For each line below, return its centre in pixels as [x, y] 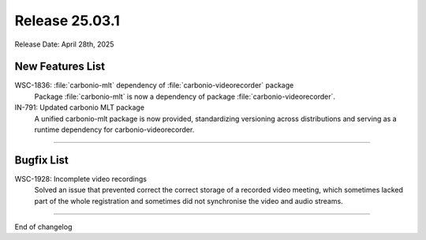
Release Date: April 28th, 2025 [64, 44]
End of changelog [43, 227]
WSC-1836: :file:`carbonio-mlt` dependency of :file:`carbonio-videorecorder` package [154, 85]
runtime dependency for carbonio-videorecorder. [114, 129]
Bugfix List [41, 160]
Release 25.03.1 [67, 21]
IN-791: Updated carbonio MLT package [80, 107]
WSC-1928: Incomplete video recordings [81, 178]
